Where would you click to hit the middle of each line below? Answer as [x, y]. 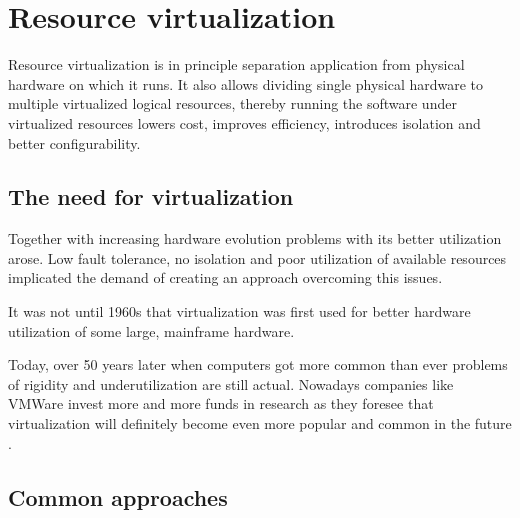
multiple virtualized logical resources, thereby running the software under [232, 103]
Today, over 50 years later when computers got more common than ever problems [258, 364]
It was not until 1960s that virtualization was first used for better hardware [239, 311]
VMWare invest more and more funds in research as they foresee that [221, 403]
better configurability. [74, 142]
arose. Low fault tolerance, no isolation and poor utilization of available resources [257, 257]
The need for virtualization [151, 196]
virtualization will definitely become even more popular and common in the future [260, 423]
